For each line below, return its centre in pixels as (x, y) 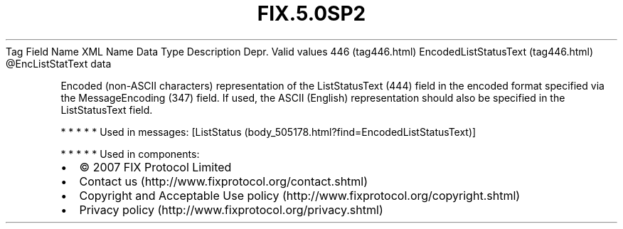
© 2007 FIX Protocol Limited (155, 167)
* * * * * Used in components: (130, 154)
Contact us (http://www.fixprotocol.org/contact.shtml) (224, 181)
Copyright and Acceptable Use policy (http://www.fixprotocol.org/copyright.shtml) (300, 195)
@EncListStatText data (59, 63)
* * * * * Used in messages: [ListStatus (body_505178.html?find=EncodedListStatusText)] (268, 132)
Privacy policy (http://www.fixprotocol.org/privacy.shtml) (231, 209)
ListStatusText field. (107, 110)
